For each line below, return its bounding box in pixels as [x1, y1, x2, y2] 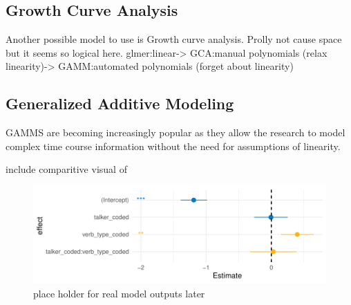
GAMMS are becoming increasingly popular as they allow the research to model [6, 125, 345, 140]
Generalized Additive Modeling [6, 93, 234, 114]
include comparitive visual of [6, 162, 127, 176]
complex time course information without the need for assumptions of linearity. [6, 138, 341, 153]
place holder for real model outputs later [33, 286, 205, 300]
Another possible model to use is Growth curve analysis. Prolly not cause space [6, 32, 342, 46]
